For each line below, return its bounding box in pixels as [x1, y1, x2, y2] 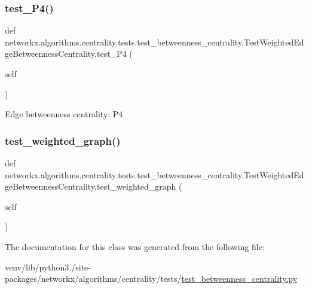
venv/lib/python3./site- [5, 260, 91, 273]
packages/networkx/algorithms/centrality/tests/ [5, 272, 182, 285]
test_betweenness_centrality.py [181, 272, 298, 285]
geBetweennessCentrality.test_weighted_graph [5, 180, 176, 193]
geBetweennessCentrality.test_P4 [5, 47, 127, 60]
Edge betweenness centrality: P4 [5, 108, 123, 120]
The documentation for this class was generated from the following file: [5, 240, 265, 253]
